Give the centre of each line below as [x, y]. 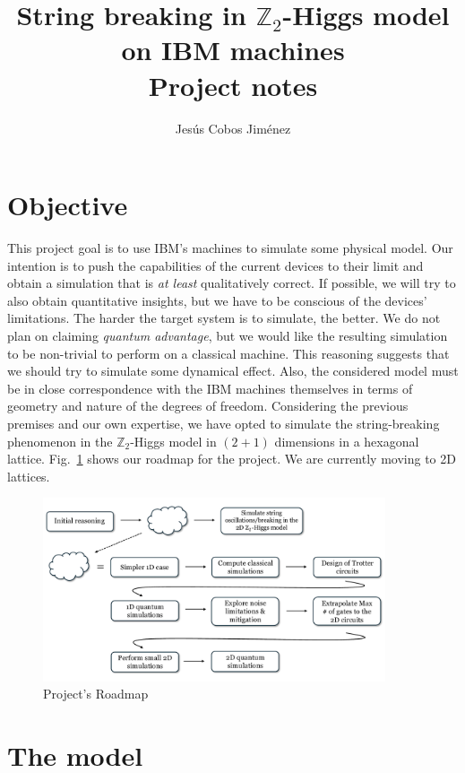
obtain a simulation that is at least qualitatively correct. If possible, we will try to [232, 283]
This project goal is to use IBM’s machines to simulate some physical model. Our [230, 248]
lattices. [29, 476]
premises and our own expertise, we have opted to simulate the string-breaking [224, 423]
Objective [68, 205]
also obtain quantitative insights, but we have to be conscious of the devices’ [217, 300]
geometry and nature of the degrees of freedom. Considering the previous [208, 406]
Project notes [233, 85]
